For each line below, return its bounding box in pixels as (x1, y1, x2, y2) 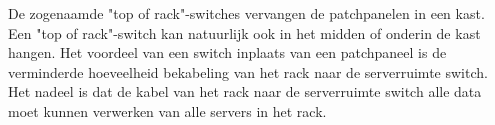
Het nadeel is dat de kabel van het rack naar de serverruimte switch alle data (8, 81, 482, 102)
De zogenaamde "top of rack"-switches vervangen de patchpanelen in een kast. (8, 3, 485, 23)
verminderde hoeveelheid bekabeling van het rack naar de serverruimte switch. (8, 61, 488, 82)
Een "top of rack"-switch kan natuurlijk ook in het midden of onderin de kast (8, 22, 481, 43)
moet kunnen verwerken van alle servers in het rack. (8, 100, 327, 121)
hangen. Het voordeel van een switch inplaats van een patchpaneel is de (8, 42, 447, 63)
